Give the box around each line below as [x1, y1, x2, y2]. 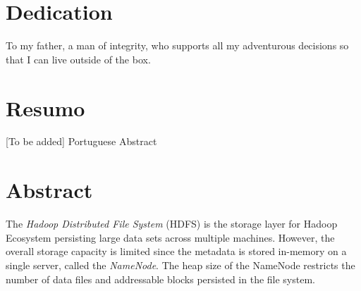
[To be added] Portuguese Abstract [6, 134, 157, 149]
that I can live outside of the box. [6, 51, 151, 66]
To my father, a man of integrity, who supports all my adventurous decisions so [6, 38, 349, 53]
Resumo [6, 93, 85, 122]
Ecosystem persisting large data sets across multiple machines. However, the [6, 230, 335, 244]
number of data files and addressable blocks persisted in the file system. [6, 271, 315, 286]
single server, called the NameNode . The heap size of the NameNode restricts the [6, 257, 355, 272]
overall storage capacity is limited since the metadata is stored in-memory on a [6, 244, 347, 259]
